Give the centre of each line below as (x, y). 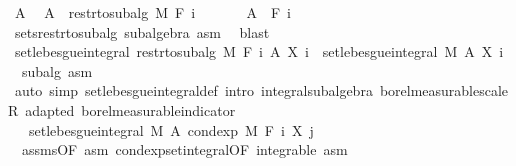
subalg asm (57, 70)
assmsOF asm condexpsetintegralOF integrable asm (184, 149)
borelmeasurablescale (444, 90)
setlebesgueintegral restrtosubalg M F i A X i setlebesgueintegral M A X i (259, 51)
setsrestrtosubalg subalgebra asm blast (142, 31)
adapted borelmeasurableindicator (130, 109)
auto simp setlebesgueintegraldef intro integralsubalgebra (193, 90)
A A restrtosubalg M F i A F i (152, 12)
